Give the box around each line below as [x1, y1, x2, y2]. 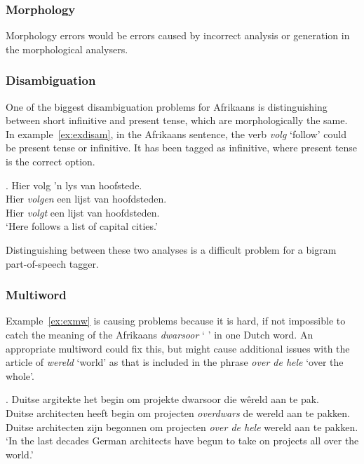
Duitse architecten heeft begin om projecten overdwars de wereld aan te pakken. [6, 405, 350, 420]
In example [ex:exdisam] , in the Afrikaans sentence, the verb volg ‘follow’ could [6, 126, 346, 141]
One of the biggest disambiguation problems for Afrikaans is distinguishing [6, 99, 328, 114]
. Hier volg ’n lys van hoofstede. [6, 177, 142, 192]
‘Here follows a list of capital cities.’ [6, 219, 158, 233]
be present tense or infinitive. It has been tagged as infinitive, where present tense [6, 140, 358, 155]
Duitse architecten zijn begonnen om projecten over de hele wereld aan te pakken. [6, 419, 358, 434]
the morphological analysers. [6, 41, 128, 56]
